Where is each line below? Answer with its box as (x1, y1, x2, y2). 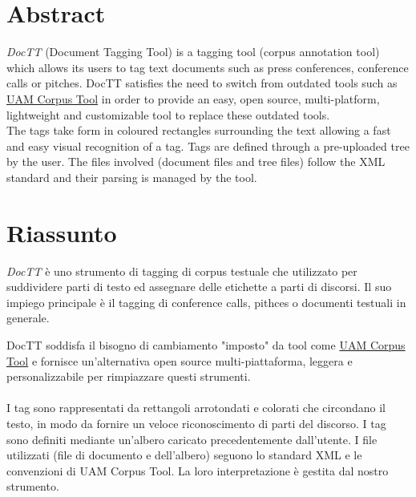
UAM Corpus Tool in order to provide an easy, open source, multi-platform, (6, 90, 380, 107)
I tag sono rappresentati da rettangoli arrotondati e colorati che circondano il (6, 399, 386, 416)
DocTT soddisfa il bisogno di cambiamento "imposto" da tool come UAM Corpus (6, 336, 406, 353)
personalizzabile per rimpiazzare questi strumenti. (6, 368, 251, 385)
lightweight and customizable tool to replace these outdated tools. (6, 106, 330, 123)
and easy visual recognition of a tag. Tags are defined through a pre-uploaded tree (6, 137, 410, 154)
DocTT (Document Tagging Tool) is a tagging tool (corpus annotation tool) (6, 43, 380, 60)
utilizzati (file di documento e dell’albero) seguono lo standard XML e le (6, 446, 362, 463)
